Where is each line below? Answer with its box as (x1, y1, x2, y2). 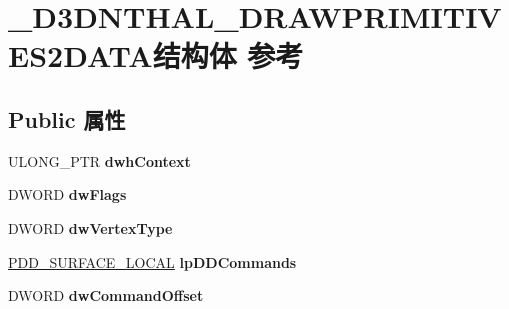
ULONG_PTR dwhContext (8, 150, 191, 171)
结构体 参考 (152, 35, 304, 76)
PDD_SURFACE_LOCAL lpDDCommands (8, 251, 297, 272)
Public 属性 (8, 103, 126, 134)
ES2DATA (8, 35, 153, 76)
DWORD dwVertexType (8, 217, 173, 238)
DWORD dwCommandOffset (8, 285, 204, 306)
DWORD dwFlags (8, 184, 127, 205)
